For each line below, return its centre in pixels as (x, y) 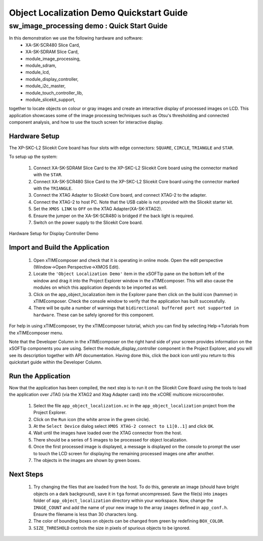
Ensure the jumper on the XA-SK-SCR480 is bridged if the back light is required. (114, 216)
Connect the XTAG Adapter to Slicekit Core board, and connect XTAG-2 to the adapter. (120, 195)
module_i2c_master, (46, 86)
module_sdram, (41, 65)
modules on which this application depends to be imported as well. (100, 287)
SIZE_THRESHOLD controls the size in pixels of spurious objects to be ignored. (112, 528)
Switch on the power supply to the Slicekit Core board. (88, 222)
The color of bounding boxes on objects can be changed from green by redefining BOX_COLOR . (129, 521)
